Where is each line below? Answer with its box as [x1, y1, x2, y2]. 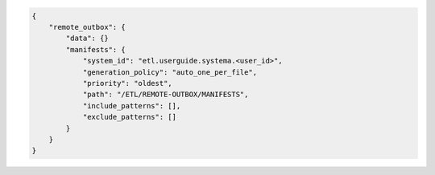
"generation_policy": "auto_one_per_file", [82, 67, 258, 76]
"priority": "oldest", [82, 79, 172, 87]
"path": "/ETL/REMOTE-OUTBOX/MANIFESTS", [82, 90, 249, 100]
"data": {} [65, 34, 109, 43]
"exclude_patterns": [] [82, 112, 177, 122]
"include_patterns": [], [82, 101, 181, 110]
